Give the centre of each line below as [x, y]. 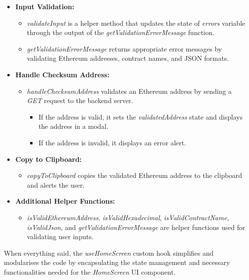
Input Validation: [45, 6]
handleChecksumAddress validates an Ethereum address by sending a [129, 91]
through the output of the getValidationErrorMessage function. [121, 32]
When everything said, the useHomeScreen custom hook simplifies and [109, 253]
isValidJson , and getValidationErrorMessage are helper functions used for [136, 227]
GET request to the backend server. [80, 100]
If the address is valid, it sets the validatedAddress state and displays [141, 116]
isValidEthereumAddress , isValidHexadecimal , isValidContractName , [128, 217]
